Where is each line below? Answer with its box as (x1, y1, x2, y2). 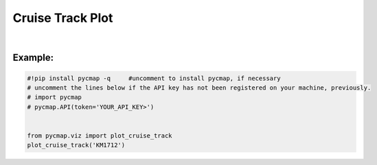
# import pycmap (27, 93, 82, 101)
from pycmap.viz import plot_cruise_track (27, 131, 172, 140)
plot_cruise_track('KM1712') (27, 141, 126, 149)
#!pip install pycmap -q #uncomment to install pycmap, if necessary (27, 74, 281, 82)
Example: (12, 52, 54, 64)
